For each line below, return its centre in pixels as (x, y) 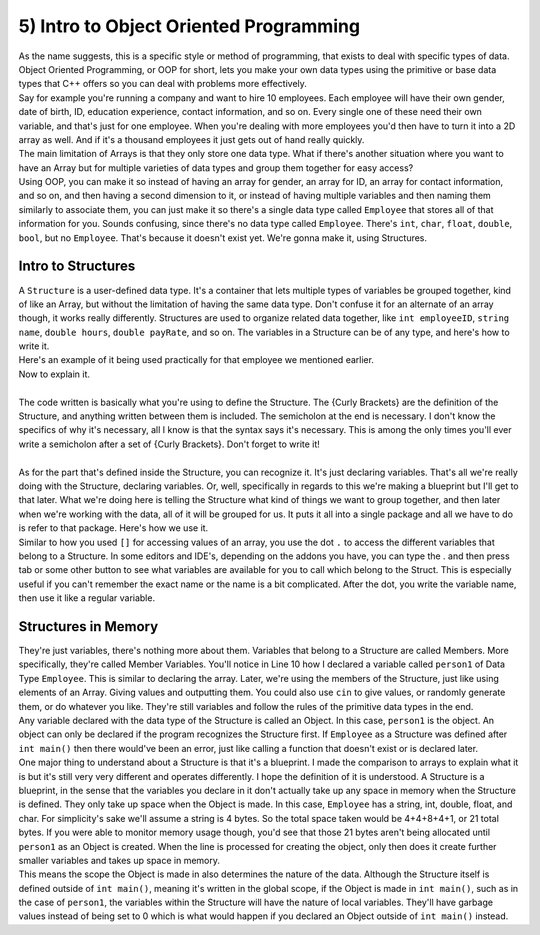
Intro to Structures (77, 266)
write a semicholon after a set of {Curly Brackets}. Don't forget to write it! (169, 444)
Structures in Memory (88, 626)
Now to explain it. (54, 374)
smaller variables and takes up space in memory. (119, 860)
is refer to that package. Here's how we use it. (113, 528)
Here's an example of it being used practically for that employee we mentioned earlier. (196, 360)
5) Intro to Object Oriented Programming (189, 26)
